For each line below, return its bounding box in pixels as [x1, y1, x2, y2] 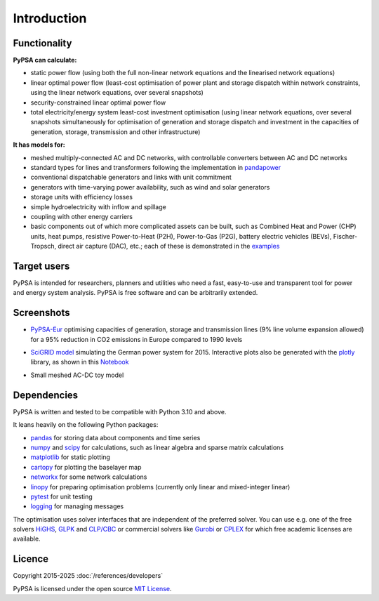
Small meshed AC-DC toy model [30, 371, 124, 379]
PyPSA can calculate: [13, 56, 77, 65]
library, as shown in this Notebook [30, 358, 129, 366]
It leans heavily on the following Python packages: [13, 421, 159, 429]
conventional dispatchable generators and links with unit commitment [30, 173, 232, 182]
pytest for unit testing [30, 492, 93, 501]
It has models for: [13, 140, 66, 149]
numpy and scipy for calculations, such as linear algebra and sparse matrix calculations [30, 443, 284, 451]
